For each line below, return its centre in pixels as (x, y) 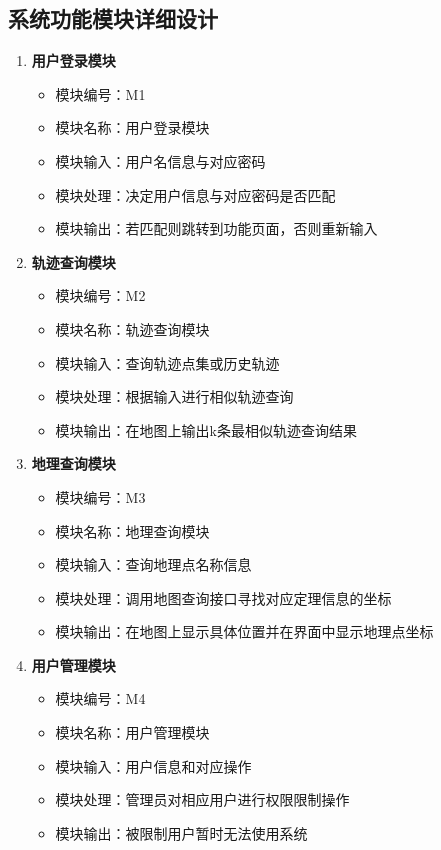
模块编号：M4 (100, 698)
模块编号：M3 (100, 496)
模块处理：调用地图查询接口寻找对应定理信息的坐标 (223, 597)
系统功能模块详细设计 (113, 18)
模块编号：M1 (100, 93)
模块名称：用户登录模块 (132, 127)
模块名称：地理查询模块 (132, 530)
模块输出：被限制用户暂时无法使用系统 (181, 832)
